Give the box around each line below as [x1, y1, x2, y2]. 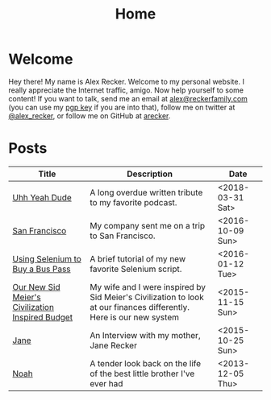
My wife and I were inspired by [90, 281, 206, 292]
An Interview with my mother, [90, 329, 201, 340]
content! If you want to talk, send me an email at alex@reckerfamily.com [8, 93, 248, 103]
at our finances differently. [90, 301, 190, 312]
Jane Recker [90, 340, 137, 351]
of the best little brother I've [90, 368, 195, 379]
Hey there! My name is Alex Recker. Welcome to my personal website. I [8, 76, 244, 86]
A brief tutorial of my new [90, 253, 186, 264]
